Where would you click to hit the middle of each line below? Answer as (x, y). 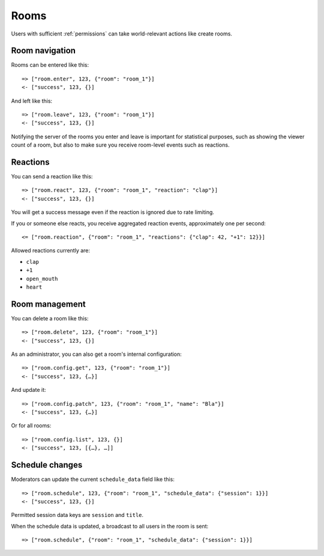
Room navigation (43, 51)
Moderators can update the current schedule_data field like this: (93, 479)
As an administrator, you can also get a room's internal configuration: (97, 354)
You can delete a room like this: (50, 318)
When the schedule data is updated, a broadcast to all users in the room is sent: (110, 526)
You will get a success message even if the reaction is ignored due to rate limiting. (112, 212)
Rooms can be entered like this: (50, 65)
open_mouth (42, 279)
